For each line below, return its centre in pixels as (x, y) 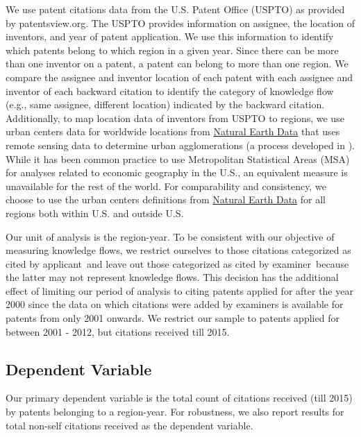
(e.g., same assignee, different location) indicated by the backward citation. (165, 104)
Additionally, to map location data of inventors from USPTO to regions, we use (175, 118)
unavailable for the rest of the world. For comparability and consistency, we (166, 186)
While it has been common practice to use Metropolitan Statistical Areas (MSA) (178, 158)
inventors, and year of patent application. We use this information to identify (170, 36)
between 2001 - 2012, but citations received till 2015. (118, 331)
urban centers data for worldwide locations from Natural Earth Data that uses (173, 131)
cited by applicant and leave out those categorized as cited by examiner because (177, 263)
